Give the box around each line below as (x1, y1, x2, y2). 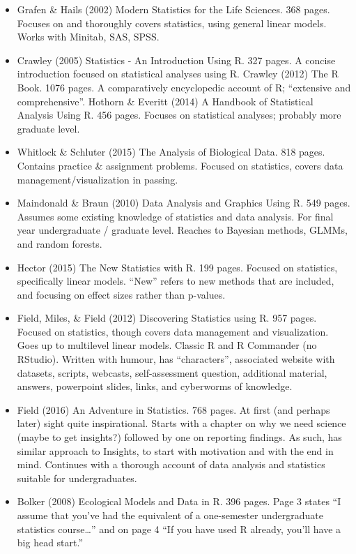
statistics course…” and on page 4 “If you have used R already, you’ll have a (17, 521, 341, 536)
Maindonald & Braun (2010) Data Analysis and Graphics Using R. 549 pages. (17, 195, 350, 210)
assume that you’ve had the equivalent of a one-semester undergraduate (17, 508, 323, 522)
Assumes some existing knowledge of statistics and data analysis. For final (17, 209, 334, 223)
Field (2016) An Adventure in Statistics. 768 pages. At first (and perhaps (17, 402, 330, 417)
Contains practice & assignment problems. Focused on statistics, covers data (17, 158, 343, 172)
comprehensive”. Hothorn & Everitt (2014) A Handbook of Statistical (17, 93, 314, 108)
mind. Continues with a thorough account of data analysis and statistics (17, 457, 325, 472)
